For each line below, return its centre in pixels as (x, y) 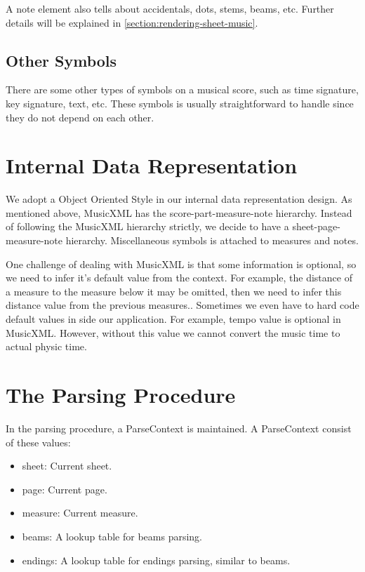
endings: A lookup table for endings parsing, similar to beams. (156, 560)
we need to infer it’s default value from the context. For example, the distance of (179, 278)
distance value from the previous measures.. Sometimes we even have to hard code (182, 305)
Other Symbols (61, 60)
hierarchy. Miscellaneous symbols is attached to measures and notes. (212, 240)
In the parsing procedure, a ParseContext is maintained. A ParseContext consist (179, 428)
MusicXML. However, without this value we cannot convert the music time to (173, 332)
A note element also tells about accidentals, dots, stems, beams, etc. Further (170, 8)
